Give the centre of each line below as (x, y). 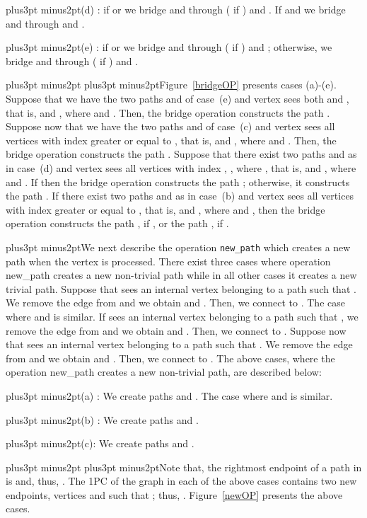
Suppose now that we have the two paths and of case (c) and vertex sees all (170, 126)
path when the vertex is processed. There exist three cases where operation (168, 261)
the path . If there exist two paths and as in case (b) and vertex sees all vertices (180, 196)
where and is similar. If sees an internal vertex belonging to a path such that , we (182, 316)
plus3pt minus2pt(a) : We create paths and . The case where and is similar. (169, 395)
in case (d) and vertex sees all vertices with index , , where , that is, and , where (181, 167)
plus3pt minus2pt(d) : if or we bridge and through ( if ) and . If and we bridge (176, 9)
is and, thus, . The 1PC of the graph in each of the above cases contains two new (181, 481)
